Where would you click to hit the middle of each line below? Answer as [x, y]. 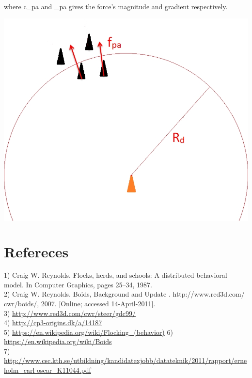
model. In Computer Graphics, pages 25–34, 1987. [78, 284]
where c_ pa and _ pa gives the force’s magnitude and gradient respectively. [116, 6]
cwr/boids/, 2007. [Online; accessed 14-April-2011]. [80, 303]
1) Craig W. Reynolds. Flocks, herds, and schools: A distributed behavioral [116, 275]
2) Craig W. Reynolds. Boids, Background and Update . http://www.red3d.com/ [124, 294]
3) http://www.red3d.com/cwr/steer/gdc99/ [70, 313]
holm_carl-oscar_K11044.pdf [47, 370]
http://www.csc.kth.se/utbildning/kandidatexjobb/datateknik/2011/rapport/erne [126, 360]
